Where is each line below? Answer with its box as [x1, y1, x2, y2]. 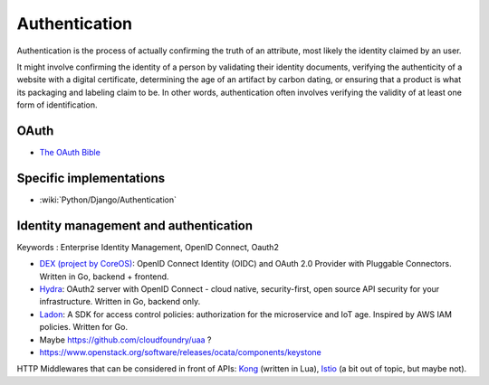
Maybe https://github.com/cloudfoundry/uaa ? [39, 334, 212, 345]
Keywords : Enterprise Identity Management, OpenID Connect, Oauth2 [16, 241, 280, 252]
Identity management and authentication [16, 218, 254, 233]
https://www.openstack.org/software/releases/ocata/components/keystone [39, 346, 321, 357]
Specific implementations [16, 170, 166, 185]
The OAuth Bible [39, 147, 101, 158]
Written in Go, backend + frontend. [39, 271, 169, 282]
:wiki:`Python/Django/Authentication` [39, 194, 177, 205]
